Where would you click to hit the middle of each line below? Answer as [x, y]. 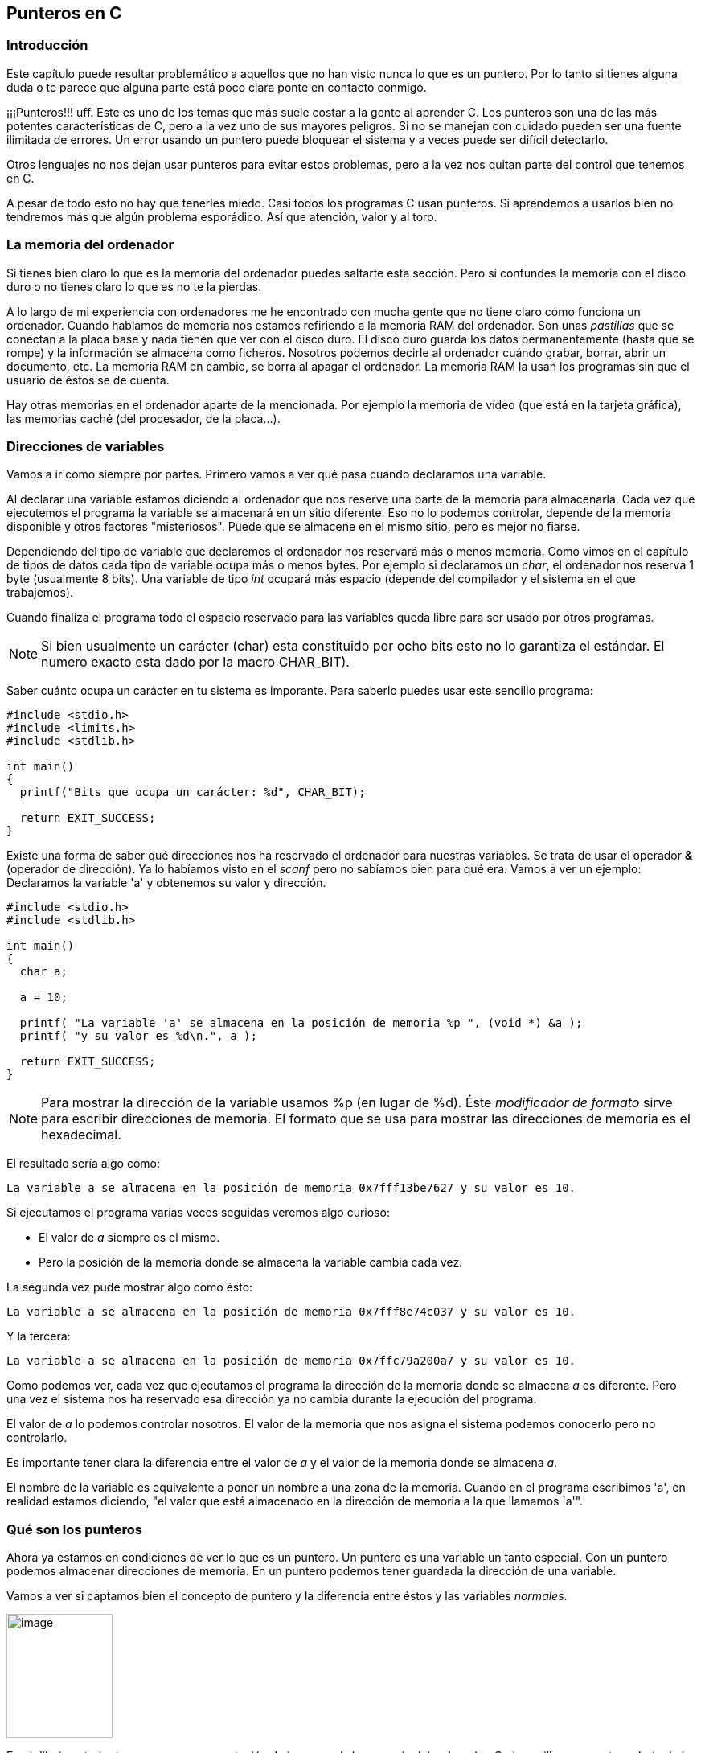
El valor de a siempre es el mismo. [129, 1238]
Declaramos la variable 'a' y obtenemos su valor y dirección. [166, 883]
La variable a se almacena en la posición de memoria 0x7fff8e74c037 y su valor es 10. [291, 1312]
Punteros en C [64, 13]
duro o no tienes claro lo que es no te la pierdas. [134, 286]
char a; [43, 972]
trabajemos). [40, 593]
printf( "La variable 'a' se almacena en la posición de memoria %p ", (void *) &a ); [301, 1023]
